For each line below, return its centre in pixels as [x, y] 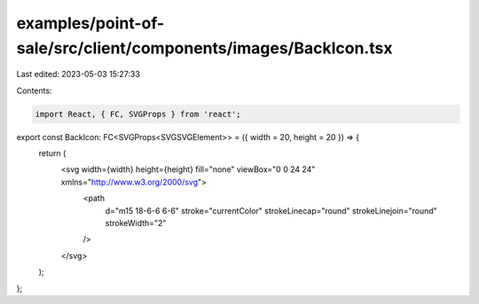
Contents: [34, 90]
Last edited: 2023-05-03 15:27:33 [79, 74]
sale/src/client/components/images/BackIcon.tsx [204, 48]
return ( [52, 153]
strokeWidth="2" [136, 223]
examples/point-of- [90, 23]
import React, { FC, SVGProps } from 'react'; [138, 114]
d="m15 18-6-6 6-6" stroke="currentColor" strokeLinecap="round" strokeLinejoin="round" [271, 210]
